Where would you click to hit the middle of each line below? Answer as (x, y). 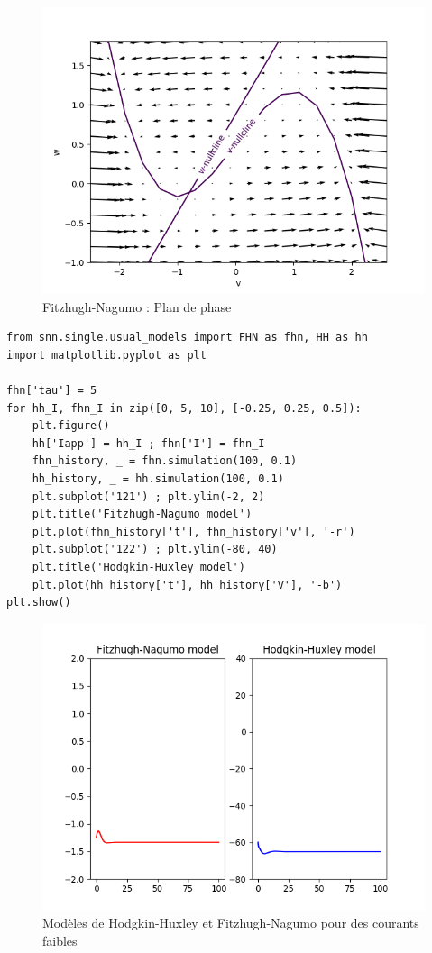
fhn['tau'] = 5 (52, 390)
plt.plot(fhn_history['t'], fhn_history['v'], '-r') (193, 531)
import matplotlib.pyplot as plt (106, 355)
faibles (60, 940)
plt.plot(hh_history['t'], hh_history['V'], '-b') (187, 585)
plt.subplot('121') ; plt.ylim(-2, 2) (148, 496)
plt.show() (39, 603)
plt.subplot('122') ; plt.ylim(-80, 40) (155, 550)
